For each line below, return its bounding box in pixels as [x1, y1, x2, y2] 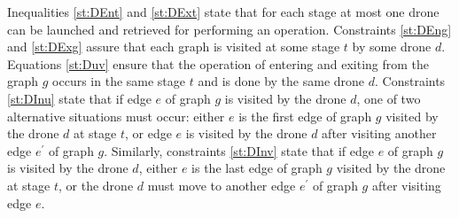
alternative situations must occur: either [7, 106, 225, 125]
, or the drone [58, 175, 134, 194]
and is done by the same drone [198, 72, 365, 90]
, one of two [356, 89, 421, 107]
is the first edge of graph [238, 106, 372, 125]
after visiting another [322, 124, 437, 143]
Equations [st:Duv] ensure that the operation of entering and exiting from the [7, 54, 430, 73]
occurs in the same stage [52, 72, 186, 90]
